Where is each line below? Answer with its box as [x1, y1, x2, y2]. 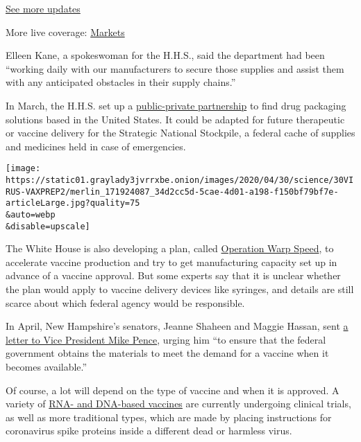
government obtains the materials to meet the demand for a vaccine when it [6, 346, 329, 360]
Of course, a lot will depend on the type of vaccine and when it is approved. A [6, 382, 339, 397]
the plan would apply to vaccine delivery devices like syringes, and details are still [6, 282, 354, 297]
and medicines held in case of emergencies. [6, 139, 186, 153]
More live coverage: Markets [6, 24, 125, 39]
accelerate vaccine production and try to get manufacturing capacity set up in [6, 254, 337, 269]
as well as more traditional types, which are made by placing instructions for [6, 409, 332, 424]
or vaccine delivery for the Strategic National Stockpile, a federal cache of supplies [6, 125, 355, 140]
